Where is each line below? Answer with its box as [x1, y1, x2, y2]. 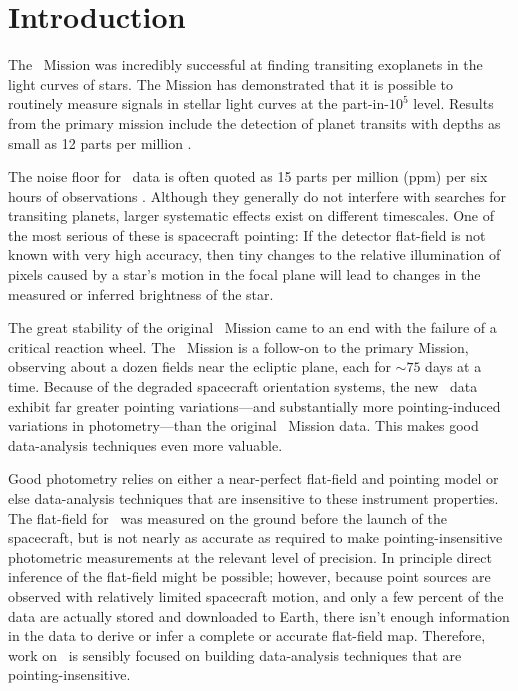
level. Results [413, 93, 494, 114]
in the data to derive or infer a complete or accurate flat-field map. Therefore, [8, 625, 486, 646]
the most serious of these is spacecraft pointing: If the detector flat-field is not [8, 224, 486, 245]
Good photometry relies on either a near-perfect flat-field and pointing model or [8, 468, 499, 489]
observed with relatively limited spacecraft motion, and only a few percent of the [8, 585, 504, 606]
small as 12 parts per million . [8, 132, 192, 153]
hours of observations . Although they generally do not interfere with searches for [8, 185, 507, 206]
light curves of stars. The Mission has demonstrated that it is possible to [8, 73, 453, 94]
